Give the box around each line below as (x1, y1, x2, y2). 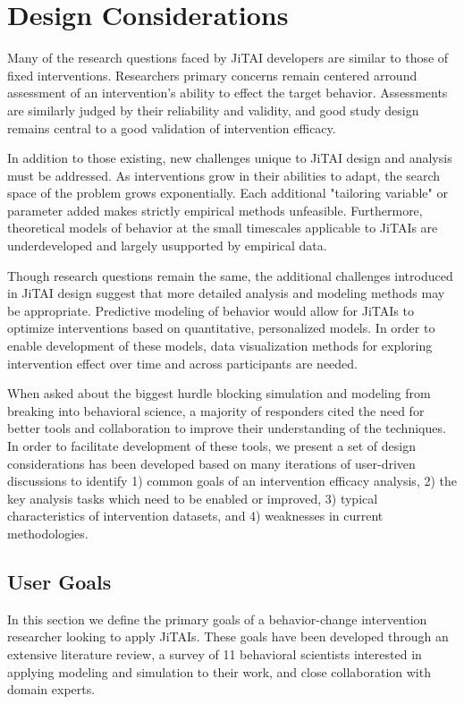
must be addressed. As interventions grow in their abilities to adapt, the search (7, 165, 441, 184)
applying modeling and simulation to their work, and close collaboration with (7, 662, 431, 681)
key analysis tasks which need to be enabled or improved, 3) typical (7, 488, 378, 507)
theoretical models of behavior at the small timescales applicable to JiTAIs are (7, 218, 438, 237)
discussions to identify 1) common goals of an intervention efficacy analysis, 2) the (7, 471, 457, 490)
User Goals (7, 567, 112, 595)
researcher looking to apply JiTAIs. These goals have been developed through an (7, 627, 449, 646)
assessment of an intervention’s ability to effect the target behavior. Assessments (7, 83, 448, 102)
